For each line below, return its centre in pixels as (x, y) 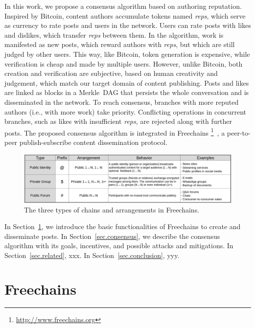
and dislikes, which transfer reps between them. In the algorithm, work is (114, 35)
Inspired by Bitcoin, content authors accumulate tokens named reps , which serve (125, 15)
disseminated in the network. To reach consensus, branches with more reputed (122, 102)
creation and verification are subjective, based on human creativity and (111, 73)
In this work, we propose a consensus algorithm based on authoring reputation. (123, 6)
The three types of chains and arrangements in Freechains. (112, 210)
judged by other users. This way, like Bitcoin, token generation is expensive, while (127, 54)
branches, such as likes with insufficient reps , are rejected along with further (118, 121)
